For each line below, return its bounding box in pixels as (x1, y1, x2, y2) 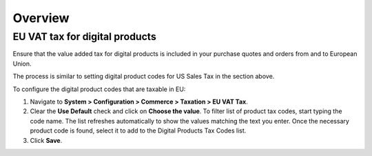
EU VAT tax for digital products (12, 30, 156, 43)
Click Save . (30, 136, 63, 144)
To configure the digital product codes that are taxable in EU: (12, 85, 186, 93)
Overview (12, 10, 70, 26)
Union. (12, 59, 32, 68)
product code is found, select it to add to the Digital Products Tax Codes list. (30, 126, 247, 135)
